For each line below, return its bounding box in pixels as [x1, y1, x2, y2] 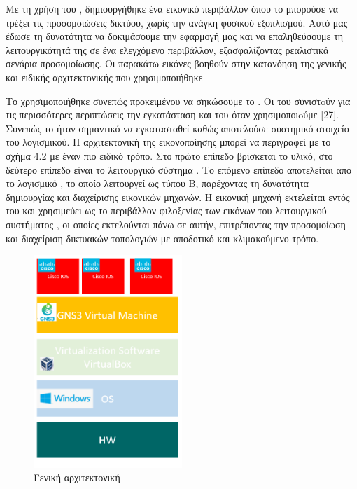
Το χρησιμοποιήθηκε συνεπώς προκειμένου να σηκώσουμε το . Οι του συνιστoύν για [6, 93, 351, 108]
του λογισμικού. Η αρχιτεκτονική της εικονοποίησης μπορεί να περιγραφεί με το [6, 135, 331, 149]
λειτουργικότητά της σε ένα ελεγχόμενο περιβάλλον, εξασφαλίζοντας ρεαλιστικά [6, 42, 329, 57]
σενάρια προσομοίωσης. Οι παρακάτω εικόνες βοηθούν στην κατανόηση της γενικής [6, 56, 346, 71]
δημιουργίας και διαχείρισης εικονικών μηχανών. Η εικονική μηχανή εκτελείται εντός [6, 189, 350, 204]
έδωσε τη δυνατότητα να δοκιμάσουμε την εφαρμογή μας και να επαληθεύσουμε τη [6, 29, 344, 43]
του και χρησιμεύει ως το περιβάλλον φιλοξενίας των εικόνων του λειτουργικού [6, 203, 327, 218]
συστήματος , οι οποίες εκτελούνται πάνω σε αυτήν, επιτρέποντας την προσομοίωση [6, 216, 346, 231]
